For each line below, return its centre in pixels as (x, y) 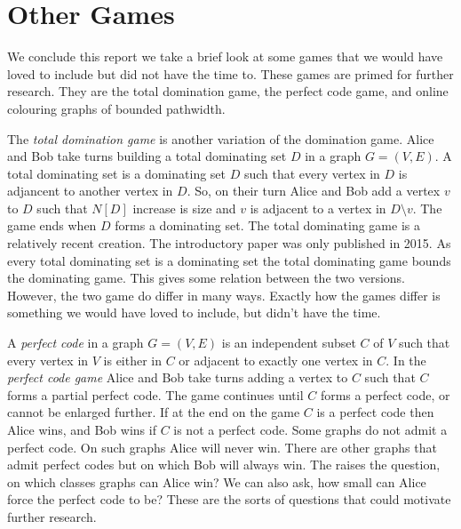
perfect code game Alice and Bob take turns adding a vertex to (178, 377)
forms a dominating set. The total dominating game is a (267, 225)
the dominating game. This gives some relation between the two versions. (207, 278)
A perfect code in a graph (76, 343)
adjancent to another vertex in (90, 191)
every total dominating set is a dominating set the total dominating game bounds (229, 260)
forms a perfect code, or (385, 394)
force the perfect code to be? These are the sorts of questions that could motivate (229, 499)
